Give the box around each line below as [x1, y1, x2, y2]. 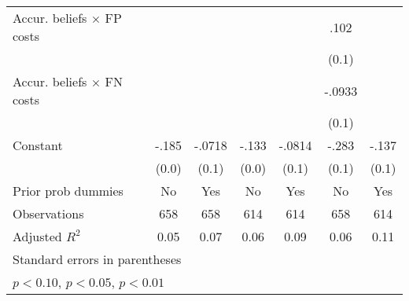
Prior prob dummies [13, 182, 123, 200]
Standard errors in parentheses [13, 250, 182, 268]
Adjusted [13, 227, 62, 245]
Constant [13, 136, 63, 154]
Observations [13, 204, 84, 222]
